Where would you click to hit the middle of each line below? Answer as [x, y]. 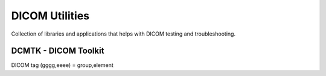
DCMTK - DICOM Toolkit [58, 51]
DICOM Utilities [50, 16]
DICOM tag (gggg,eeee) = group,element [62, 65]
